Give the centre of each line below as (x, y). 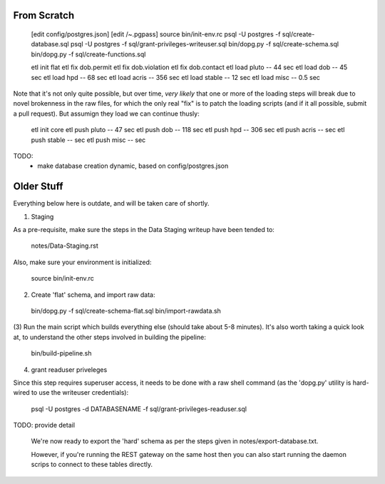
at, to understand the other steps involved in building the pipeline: (109, 337)
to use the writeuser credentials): (79, 393)
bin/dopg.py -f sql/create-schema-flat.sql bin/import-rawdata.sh (126, 311)
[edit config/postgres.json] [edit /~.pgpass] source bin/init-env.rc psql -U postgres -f (156, 34)
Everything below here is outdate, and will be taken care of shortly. (111, 203)
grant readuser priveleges (69, 369)
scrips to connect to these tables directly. (92, 465)
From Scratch (44, 15)
